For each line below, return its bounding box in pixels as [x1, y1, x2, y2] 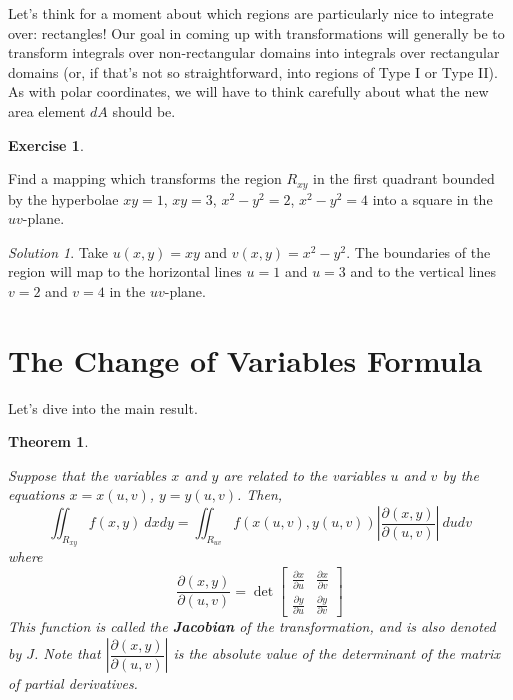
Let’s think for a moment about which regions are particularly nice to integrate [8, 3, 494, 23]
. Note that [34, 643, 101, 663]
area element [8, 100, 86, 121]
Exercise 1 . [8, 134, 84, 155]
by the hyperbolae [8, 188, 119, 209]
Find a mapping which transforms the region [8, 168, 282, 189]
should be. [112, 100, 176, 121]
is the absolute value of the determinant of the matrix [173, 643, 500, 663]
